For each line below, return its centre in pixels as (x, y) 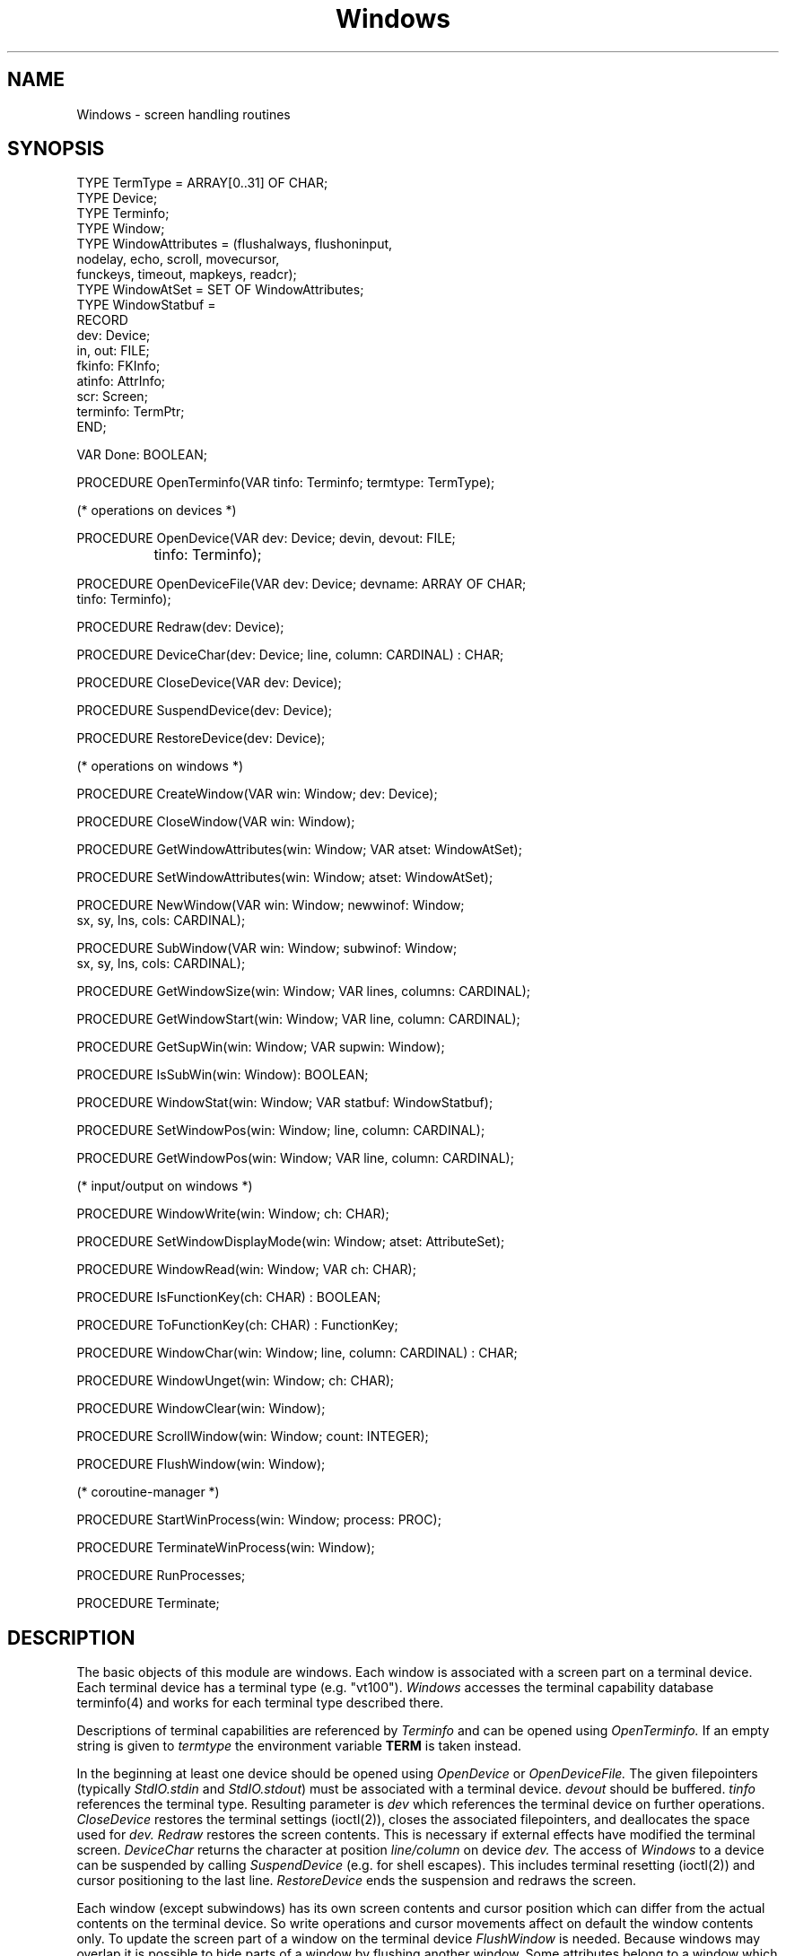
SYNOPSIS (56, 149)
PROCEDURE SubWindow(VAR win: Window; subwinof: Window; (267, 948)
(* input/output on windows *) (165, 1186)
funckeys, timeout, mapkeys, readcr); (187, 275)
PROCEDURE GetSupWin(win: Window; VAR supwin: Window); (261, 1047)
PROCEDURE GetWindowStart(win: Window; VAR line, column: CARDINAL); (298, 1019)
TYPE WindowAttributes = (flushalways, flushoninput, (235, 244)
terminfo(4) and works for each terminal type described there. (260, 1703)
